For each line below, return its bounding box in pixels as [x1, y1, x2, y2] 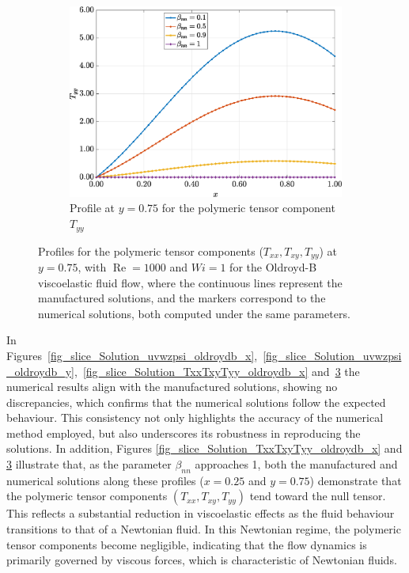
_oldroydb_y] [6, 362, 75, 379]
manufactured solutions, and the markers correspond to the [38, 290, 326, 306]
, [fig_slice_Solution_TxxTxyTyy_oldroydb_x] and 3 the [74, 362, 360, 379]
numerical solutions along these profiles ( [6, 472, 204, 488]
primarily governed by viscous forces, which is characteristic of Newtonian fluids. [6, 552, 397, 568]
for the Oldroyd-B [229, 258, 317, 275]
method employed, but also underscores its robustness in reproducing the [6, 424, 361, 441]
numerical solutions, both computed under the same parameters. [38, 305, 350, 321]
